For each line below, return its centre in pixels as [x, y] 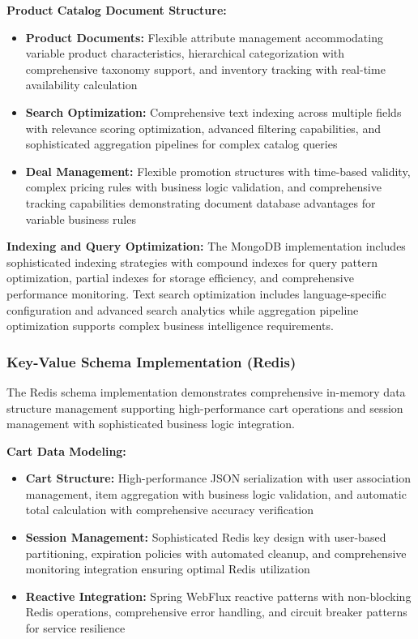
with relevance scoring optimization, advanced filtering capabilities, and [203, 128]
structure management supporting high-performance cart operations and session [205, 407]
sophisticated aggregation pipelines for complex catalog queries [181, 144]
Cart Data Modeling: [66, 450]
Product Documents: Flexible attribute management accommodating [204, 37]
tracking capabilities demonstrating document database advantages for [200, 202]
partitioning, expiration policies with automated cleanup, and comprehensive [216, 553]
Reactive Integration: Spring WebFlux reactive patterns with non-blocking [218, 596]
